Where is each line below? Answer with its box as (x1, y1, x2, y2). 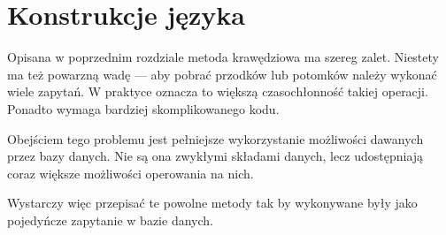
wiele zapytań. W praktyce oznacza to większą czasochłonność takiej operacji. (7, 82, 428, 101)
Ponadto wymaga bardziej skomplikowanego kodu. (7, 99, 280, 117)
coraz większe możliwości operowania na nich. (7, 163, 254, 182)
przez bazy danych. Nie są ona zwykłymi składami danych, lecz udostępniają (7, 147, 424, 165)
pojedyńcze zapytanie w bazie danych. (7, 210, 213, 229)
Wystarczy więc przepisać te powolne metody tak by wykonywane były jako (7, 193, 418, 212)
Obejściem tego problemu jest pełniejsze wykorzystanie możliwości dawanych (7, 129, 424, 148)
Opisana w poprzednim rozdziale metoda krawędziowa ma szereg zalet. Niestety (7, 48, 439, 66)
